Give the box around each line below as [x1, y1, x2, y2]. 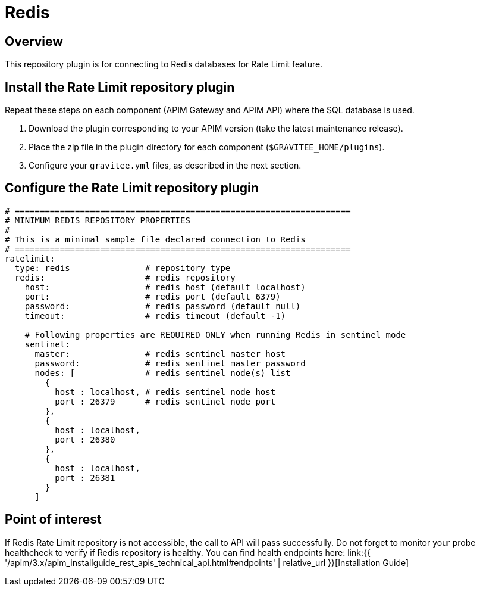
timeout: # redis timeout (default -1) [24, 310, 286, 321]
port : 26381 [55, 472, 115, 483]
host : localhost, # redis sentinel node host [55, 387, 276, 397]
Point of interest [5, 512, 102, 527]
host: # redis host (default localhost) [24, 282, 306, 292]
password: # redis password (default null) [24, 301, 301, 311]
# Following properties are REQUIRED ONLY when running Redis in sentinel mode [24, 329, 406, 340]
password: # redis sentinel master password [34, 358, 306, 368]
